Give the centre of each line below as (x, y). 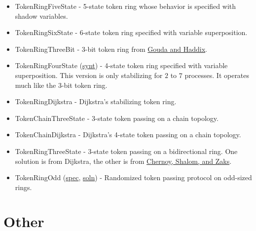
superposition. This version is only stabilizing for (89, 75)
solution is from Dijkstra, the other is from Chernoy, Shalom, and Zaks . (123, 161)
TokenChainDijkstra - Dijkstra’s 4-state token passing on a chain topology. (128, 135)
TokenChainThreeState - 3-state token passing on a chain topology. (117, 118)
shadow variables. (41, 16)
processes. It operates (217, 75)
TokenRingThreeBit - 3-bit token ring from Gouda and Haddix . (111, 49)
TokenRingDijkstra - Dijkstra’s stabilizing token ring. (96, 101)
